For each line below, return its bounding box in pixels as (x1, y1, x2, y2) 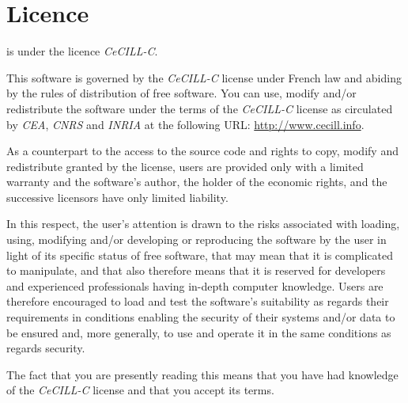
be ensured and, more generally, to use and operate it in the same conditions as (6, 324, 391, 340)
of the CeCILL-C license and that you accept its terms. (6, 382, 274, 398)
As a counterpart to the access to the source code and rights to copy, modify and (6, 143, 399, 159)
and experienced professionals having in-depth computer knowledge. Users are (6, 277, 383, 294)
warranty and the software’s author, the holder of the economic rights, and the (6, 173, 387, 190)
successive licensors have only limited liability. (6, 188, 229, 205)
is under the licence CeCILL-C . (6, 43, 158, 59)
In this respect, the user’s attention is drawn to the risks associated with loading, (6, 215, 400, 232)
